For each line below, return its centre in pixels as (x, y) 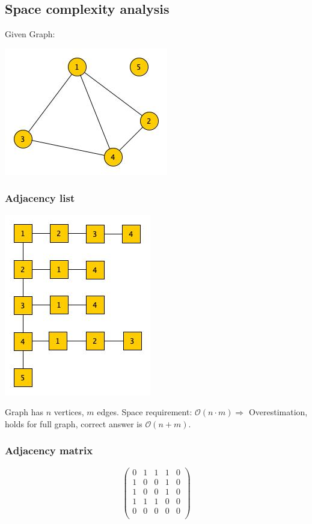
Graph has (24, 412)
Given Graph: (30, 34)
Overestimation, (278, 412)
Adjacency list (40, 198)
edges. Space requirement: (145, 412)
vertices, (69, 412)
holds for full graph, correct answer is (74, 423)
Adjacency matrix (49, 450)
